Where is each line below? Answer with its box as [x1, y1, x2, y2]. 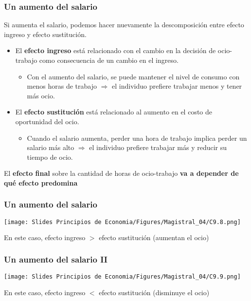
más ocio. [27, 90, 55, 100]
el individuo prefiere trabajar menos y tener [112, 81, 242, 91]
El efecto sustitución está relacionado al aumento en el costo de [15, 107, 213, 117]
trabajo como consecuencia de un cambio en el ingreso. [15, 55, 179, 65]
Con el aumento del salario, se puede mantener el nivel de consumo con [27, 71, 240, 81]
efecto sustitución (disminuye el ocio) [99, 287, 210, 297]
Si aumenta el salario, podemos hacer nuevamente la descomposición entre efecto [4, 19, 244, 30]
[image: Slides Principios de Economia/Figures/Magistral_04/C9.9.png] [4, 273, 241, 281]
